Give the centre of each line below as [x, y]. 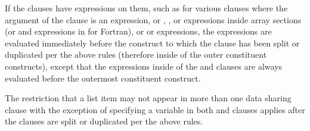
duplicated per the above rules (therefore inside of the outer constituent [136, 54]
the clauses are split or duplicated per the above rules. [104, 121]
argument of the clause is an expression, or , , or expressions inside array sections [153, 19]
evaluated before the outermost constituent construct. [103, 78]
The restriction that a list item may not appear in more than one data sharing [148, 98]
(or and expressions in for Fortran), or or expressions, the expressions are [138, 31]
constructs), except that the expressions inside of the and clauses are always [144, 66]
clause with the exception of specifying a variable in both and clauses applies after [155, 109]
